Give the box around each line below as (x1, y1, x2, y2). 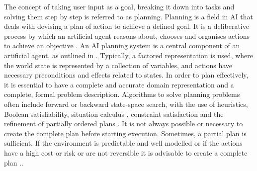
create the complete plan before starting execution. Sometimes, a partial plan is (4, 128, 247, 138)
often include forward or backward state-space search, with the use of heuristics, (4, 98, 248, 109)
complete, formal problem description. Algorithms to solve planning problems (4, 89, 240, 99)
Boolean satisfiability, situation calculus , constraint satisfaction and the (4, 108, 224, 119)
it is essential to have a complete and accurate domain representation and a (4, 79, 234, 89)
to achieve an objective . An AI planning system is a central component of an (4, 40, 240, 51)
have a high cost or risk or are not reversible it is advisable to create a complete (4, 147, 248, 158)
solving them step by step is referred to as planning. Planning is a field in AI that (4, 11, 253, 21)
